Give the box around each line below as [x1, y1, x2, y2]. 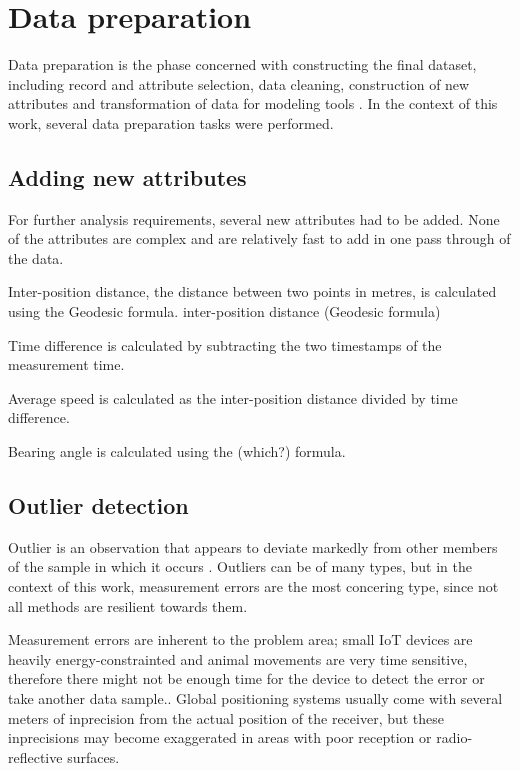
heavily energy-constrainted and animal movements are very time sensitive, [8, 648, 468, 669]
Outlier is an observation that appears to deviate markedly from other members [8, 536, 498, 557]
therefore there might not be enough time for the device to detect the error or [8, 668, 485, 689]
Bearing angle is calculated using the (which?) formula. [8, 441, 346, 462]
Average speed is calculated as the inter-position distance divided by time [8, 387, 458, 408]
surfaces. [67, 746, 120, 767]
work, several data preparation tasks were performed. [8, 112, 334, 133]
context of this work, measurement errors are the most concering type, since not [8, 576, 499, 597]
